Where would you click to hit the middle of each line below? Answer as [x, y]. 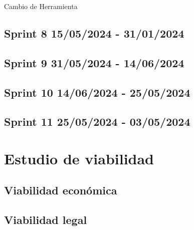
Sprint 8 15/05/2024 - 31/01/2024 [94, 33]
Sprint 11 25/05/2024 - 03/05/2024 [97, 122]
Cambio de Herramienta [41, 6]
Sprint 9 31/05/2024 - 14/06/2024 [94, 62]
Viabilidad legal [46, 220]
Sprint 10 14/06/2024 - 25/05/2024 [97, 92]
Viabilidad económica [61, 190]
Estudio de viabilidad [79, 158]
